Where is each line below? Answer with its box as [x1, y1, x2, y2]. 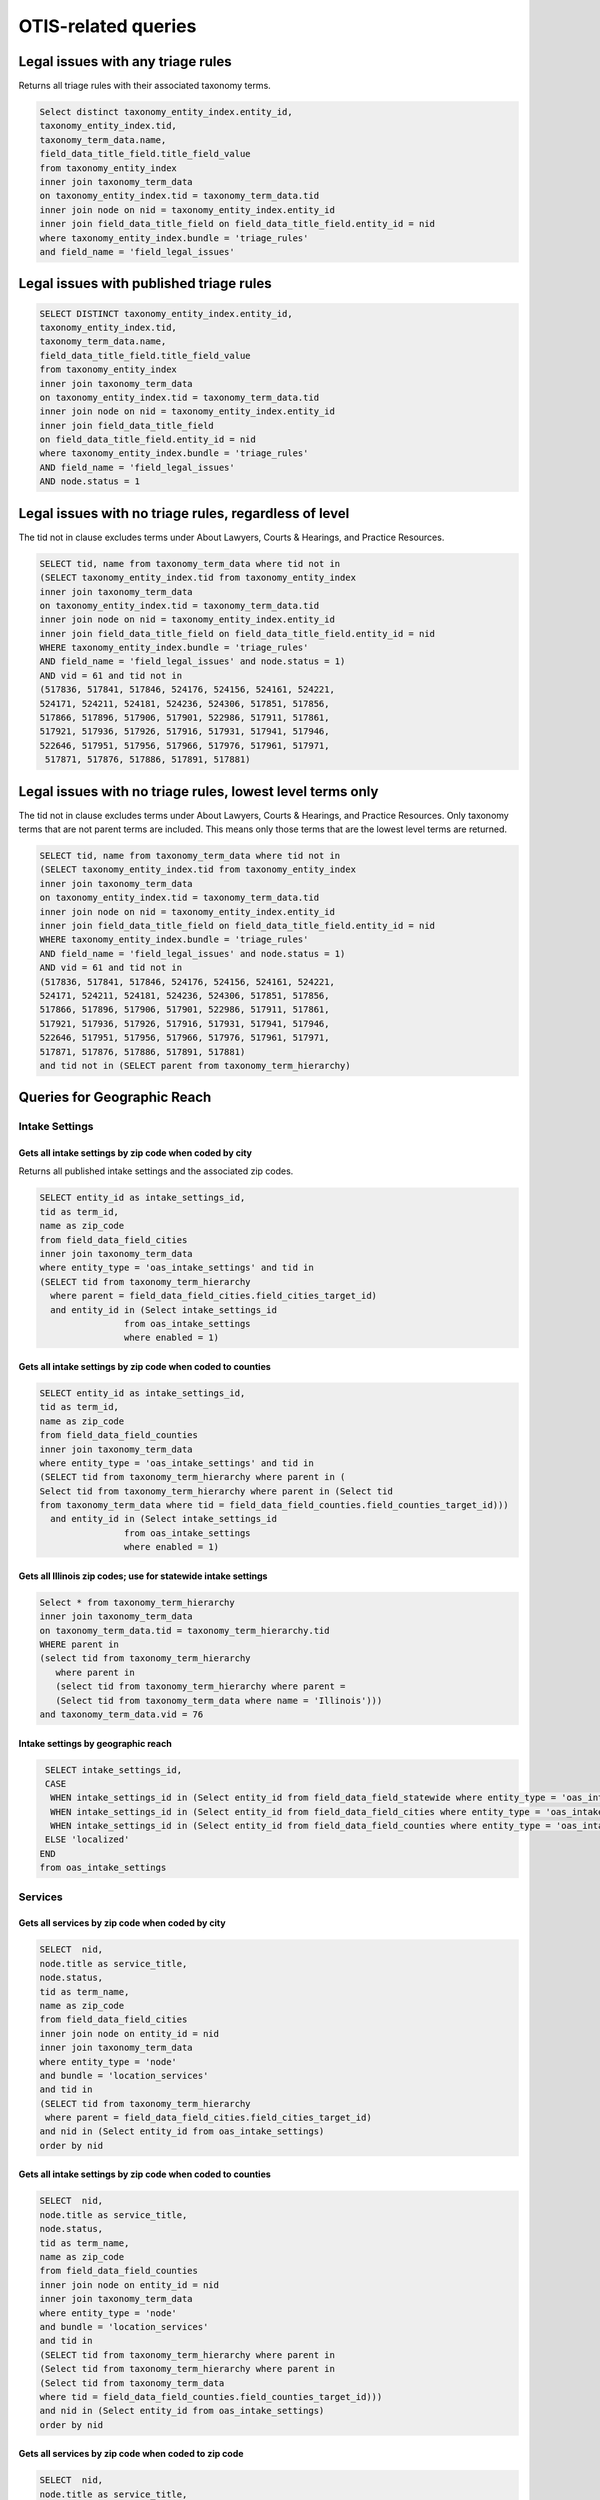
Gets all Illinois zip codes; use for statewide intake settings [18, 1570, 268, 1582]
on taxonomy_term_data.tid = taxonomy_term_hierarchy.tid [39, 1625, 330, 1636]
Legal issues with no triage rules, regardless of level [18, 505, 350, 522]
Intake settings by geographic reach [18, 1737, 172, 1749]
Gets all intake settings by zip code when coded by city [18, 1147, 253, 1159]
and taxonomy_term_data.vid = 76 [39, 1708, 204, 1720]
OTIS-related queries [18, 15, 197, 37]
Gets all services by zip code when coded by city [18, 1917, 226, 1929]
